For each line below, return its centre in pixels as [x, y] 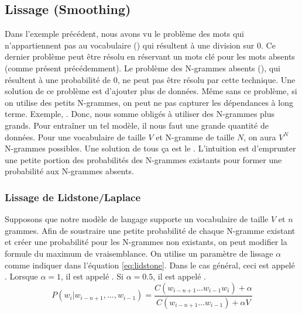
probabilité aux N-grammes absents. [69, 171]
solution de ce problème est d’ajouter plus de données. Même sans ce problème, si [151, 91]
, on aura [260, 137]
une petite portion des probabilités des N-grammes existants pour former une [143, 159]
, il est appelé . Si [92, 276]
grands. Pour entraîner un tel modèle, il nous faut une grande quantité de [137, 125]
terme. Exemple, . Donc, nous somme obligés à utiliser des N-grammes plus [140, 114]
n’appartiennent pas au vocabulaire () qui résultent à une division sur [130, 45]
